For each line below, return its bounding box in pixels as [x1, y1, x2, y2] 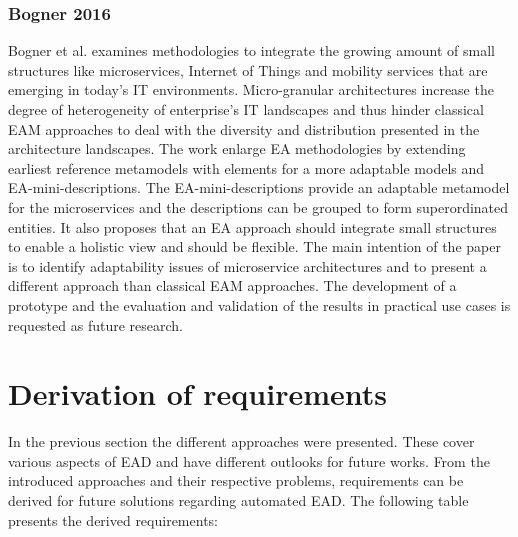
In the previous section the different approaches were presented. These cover [8, 431, 475, 452]
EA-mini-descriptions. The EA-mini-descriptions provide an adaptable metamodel [8, 177, 510, 198]
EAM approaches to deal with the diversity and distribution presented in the [8, 118, 480, 139]
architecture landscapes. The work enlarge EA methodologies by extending [8, 138, 466, 159]
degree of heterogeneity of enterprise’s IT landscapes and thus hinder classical [8, 99, 484, 119]
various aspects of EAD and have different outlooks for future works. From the [8, 450, 490, 471]
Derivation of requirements [8, 373, 388, 414]
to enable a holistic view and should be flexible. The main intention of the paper [8, 236, 501, 257]
